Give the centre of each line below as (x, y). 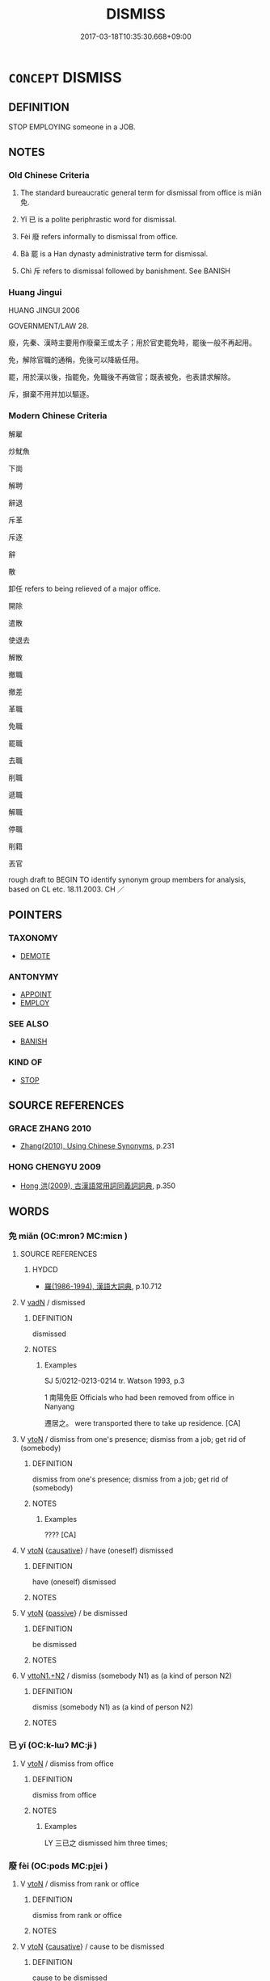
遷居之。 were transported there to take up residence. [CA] (142, 1423)
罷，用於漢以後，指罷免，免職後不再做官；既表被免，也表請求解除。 (122, 377)
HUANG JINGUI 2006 (44, 310)
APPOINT (36, 994)
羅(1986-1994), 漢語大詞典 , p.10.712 (103, 1287)
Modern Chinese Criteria (58, 415)
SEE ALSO (29, 1023)
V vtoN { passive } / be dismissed (74, 1613)
